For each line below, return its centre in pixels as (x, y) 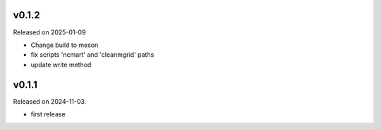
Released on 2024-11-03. (50, 101)
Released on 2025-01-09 (49, 32)
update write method (61, 64)
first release (48, 114)
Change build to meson (65, 45)
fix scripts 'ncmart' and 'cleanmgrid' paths (92, 55)
